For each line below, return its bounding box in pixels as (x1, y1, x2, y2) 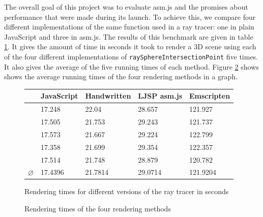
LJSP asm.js (138, 90, 182, 101)
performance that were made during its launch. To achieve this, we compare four (4, 11, 256, 22)
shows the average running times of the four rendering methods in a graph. (4, 71, 238, 82)
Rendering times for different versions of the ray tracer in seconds (24, 186, 229, 197)
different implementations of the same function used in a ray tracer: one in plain (4, 21, 254, 32)
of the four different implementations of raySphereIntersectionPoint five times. (4, 51, 258, 61)
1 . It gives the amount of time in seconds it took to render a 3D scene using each (4, 41, 256, 52)
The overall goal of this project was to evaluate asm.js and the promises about (4, 2, 248, 12)
